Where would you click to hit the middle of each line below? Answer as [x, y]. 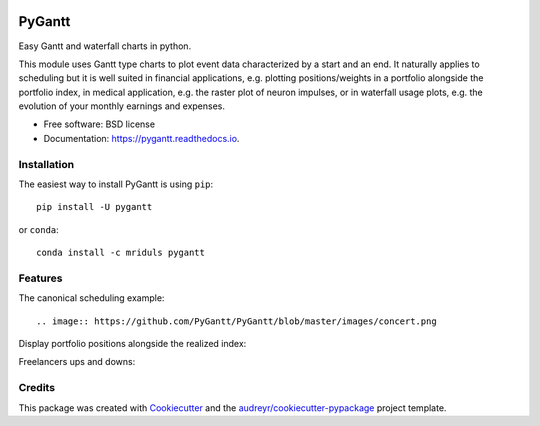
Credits [36, 388]
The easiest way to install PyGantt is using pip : [116, 184]
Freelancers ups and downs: [77, 362]
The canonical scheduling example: [91, 298]
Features [40, 278]
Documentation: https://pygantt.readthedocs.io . [141, 138]
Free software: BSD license [99, 124]
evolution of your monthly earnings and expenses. [121, 106]
